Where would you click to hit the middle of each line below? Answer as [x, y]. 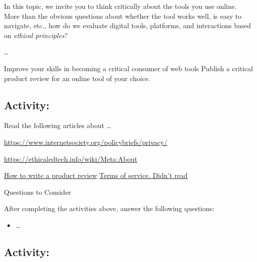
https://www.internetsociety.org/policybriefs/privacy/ [86, 142]
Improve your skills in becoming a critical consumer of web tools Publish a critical [128, 68]
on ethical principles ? [36, 35]
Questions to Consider [38, 192]
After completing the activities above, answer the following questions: [109, 208]
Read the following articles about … [58, 125]
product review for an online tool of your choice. [77, 78]
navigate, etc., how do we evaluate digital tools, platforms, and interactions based [128, 25]
